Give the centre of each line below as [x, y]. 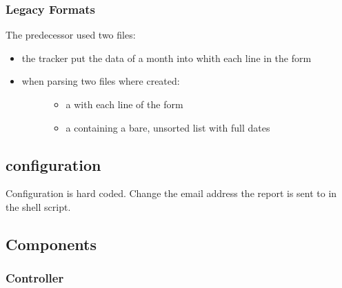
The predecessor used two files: [71, 35]
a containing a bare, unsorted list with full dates [168, 127]
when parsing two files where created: [101, 81]
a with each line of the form [124, 104]
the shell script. [38, 206]
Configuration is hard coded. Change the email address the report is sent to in [171, 193]
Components [51, 244]
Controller [35, 278]
